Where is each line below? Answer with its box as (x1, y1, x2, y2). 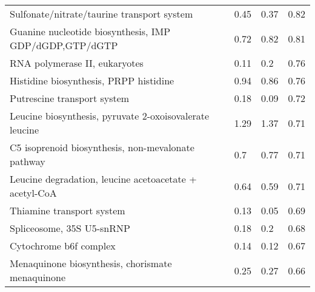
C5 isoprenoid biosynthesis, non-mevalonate (10, 140, 194, 154)
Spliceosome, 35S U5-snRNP (10, 221, 130, 235)
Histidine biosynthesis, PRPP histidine (10, 73, 174, 87)
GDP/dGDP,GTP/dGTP (10, 38, 118, 52)
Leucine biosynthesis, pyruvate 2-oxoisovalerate (10, 109, 210, 123)
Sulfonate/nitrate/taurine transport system (10, 7, 193, 21)
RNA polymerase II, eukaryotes (10, 56, 144, 70)
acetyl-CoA (10, 186, 57, 200)
